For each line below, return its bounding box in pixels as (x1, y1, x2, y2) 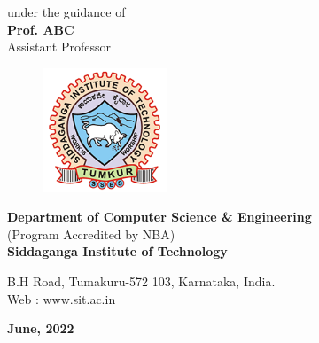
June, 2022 (7, 319, 74, 338)
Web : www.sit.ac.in (7, 289, 116, 308)
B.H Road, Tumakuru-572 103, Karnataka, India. (7, 271, 276, 290)
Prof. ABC (7, 19, 74, 38)
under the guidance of (7, 3, 126, 20)
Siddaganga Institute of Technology (7, 242, 228, 261)
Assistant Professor (7, 37, 111, 56)
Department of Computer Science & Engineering (7, 207, 312, 226)
